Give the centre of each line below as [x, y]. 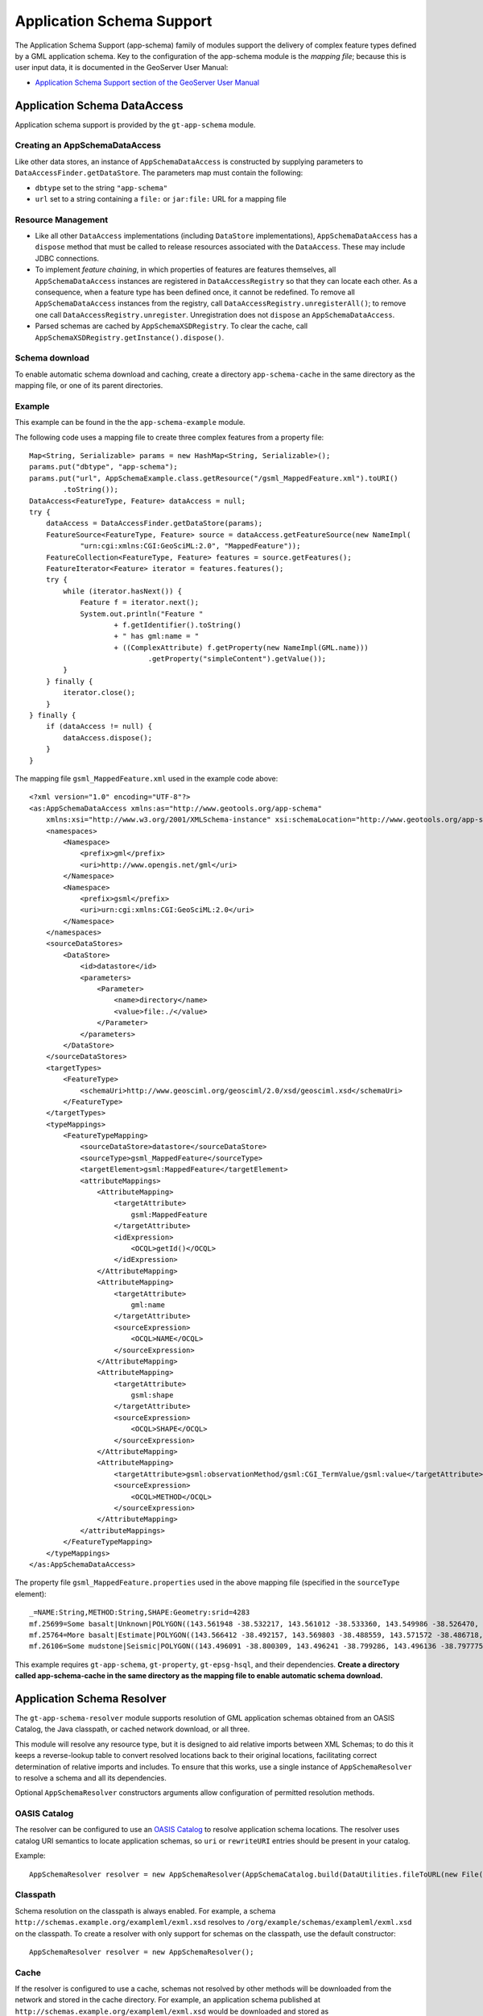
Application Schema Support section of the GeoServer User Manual [147, 82]
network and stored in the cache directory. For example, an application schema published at [168, 2000]
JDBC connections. [67, 258]
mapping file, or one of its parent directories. [89, 385]
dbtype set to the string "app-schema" [101, 187]
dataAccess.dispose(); [108, 737]
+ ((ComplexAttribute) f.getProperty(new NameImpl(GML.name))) [242, 648]
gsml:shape [152, 1395]
